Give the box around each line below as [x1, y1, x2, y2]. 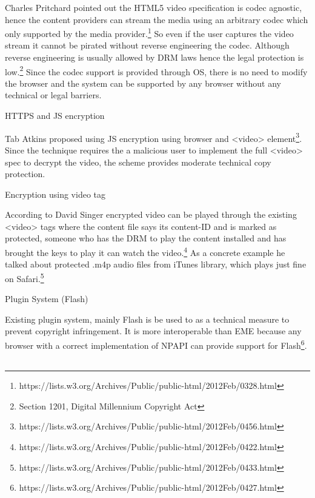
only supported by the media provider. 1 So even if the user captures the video [5, 25, 294, 39]
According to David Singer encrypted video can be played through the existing [5, 208, 297, 221]
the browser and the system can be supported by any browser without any [5, 76, 281, 89]
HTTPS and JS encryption [5, 109, 105, 122]
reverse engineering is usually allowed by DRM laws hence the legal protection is [5, 51, 304, 64]
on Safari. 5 [5, 270, 44, 284]
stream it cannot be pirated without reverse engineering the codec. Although [5, 39, 290, 52]
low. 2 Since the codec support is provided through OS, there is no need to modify [5, 63, 308, 78]
